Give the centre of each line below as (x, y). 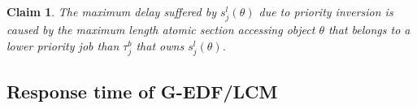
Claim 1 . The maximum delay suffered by (111, 11)
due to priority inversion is (326, 11)
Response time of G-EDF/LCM (142, 92)
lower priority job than (63, 45)
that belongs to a (369, 30)
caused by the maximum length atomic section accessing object (161, 30)
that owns (160, 45)
